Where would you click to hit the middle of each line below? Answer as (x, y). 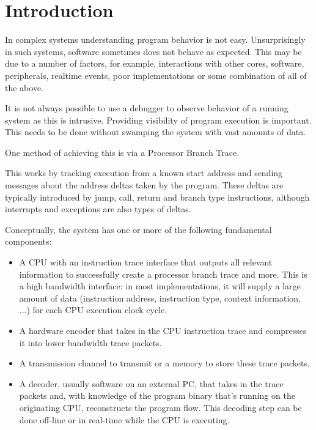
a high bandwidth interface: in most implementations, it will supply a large (160, 286)
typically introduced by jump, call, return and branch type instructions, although (157, 197)
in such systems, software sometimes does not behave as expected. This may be (153, 51)
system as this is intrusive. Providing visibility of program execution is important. (158, 120)
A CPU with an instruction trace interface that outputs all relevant (146, 262)
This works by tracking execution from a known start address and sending (144, 173)
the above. (24, 87)
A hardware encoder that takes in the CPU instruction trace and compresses (163, 330)
